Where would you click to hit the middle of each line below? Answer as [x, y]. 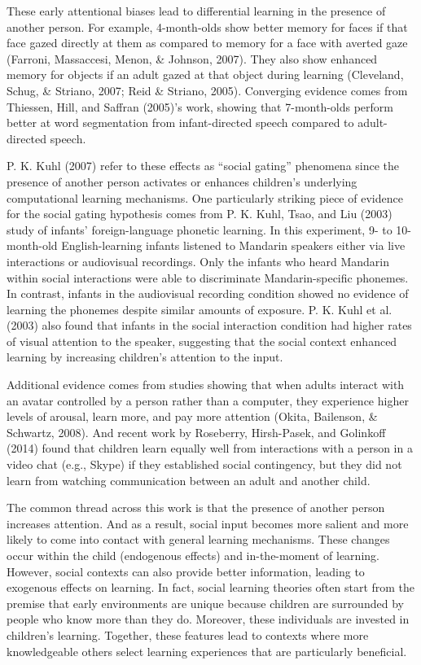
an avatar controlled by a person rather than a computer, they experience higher [208, 400]
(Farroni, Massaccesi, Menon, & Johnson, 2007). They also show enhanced [192, 58]
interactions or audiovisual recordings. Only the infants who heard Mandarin [198, 261]
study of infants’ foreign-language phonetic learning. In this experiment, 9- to [200, 229]
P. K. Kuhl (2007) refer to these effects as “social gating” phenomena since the [203, 166]
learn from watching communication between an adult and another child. [189, 480]
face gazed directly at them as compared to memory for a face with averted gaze [207, 43]
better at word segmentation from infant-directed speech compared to [180, 122]
